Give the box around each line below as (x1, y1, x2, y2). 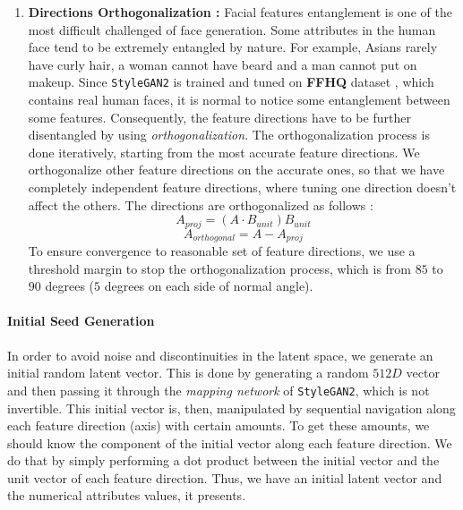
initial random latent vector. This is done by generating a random (7, 363, 369, 382)
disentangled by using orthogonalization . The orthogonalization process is (28, 125, 430, 144)
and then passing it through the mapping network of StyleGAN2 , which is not (7, 380, 430, 399)
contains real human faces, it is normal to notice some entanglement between (28, 90, 450, 109)
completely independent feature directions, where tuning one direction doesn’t (28, 178, 457, 196)
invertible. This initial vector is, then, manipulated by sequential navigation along (7, 398, 456, 417)
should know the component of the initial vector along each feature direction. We (7, 433, 452, 452)
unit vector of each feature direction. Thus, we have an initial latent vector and (7, 468, 442, 487)
